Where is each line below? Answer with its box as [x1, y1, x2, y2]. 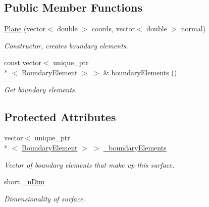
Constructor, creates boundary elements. [4, 40, 128, 50]
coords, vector [91, 23, 135, 34]
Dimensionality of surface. [4, 193, 85, 203]
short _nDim [4, 176, 45, 187]
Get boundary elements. [4, 84, 77, 94]
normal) [181, 23, 206, 34]
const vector [4, 57, 41, 68]
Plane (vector [4, 23, 45, 34]
